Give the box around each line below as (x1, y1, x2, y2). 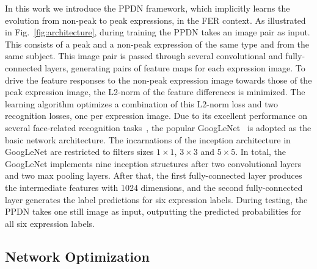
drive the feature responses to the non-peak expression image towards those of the (5, 73, 312, 86)
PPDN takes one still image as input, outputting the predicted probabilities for (5, 205, 302, 218)
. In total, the (235, 145, 286, 158)
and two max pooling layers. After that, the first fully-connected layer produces (5, 169, 302, 182)
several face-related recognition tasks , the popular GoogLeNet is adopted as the (5, 121, 312, 134)
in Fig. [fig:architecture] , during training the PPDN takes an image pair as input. (5, 26, 310, 38)
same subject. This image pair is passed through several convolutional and (5, 49, 283, 62)
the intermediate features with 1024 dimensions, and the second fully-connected (5, 181, 303, 193)
